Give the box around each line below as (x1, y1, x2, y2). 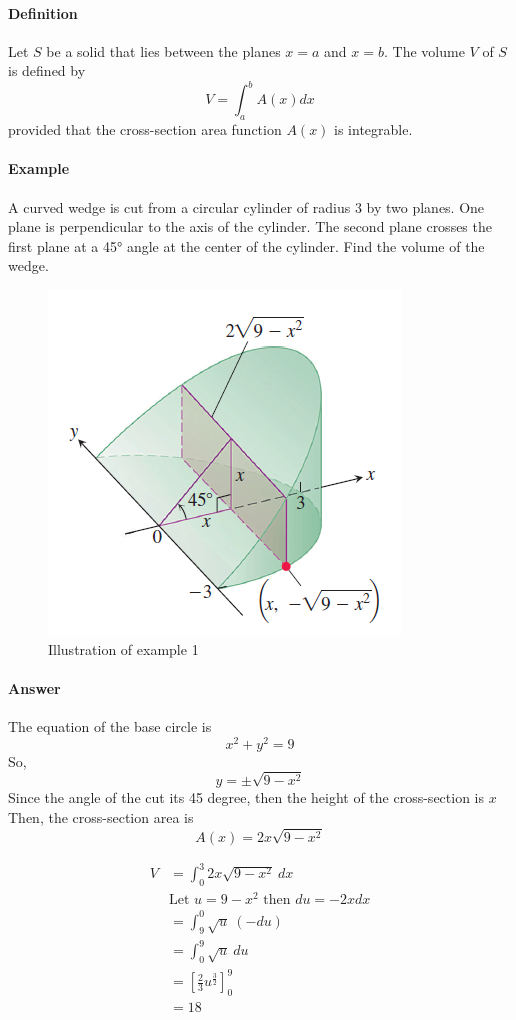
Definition (8, 2, 78, 23)
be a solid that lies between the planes (46, 40, 281, 61)
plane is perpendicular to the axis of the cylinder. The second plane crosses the (8, 216, 492, 237)
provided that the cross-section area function (8, 119, 282, 140)
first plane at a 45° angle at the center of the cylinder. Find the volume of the (8, 235, 485, 256)
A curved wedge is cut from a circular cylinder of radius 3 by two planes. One (8, 196, 485, 217)
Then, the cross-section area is (8, 807, 194, 828)
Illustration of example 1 (48, 638, 199, 659)
